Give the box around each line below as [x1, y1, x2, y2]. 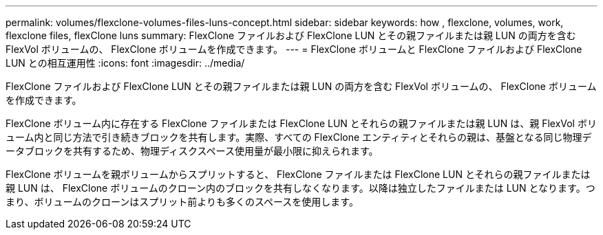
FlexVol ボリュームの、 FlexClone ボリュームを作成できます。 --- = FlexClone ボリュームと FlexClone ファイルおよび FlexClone [6, 43, 582, 55]
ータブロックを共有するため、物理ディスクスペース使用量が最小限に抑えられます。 [6, 145, 379, 157]
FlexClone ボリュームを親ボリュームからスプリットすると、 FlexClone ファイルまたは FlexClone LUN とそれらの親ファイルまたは [6, 168, 591, 180]
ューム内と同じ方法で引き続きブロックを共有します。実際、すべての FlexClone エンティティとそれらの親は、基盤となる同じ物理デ [6, 131, 592, 143]
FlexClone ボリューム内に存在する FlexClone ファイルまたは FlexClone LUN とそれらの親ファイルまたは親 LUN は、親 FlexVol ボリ [6, 117, 597, 129]
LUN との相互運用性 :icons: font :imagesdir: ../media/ [6, 57, 245, 69]
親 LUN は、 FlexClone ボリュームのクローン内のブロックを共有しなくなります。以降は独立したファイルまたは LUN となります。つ [6, 182, 595, 194]
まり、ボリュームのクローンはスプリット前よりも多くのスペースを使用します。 [6, 196, 359, 208]
